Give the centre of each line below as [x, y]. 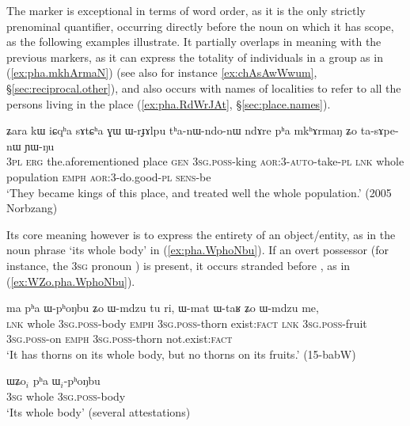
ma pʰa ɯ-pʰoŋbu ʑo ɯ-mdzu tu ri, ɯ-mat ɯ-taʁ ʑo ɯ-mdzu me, [163, 308]
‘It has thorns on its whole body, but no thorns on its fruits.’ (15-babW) [181, 354]
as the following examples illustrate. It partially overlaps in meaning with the [194, 42]
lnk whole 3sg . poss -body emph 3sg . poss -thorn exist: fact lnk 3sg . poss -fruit [187, 323]
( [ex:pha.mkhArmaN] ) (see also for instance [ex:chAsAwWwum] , [162, 72]
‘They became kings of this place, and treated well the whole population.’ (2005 [199, 192]
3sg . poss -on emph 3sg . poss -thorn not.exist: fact [120, 339]
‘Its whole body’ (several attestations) [99, 411]
